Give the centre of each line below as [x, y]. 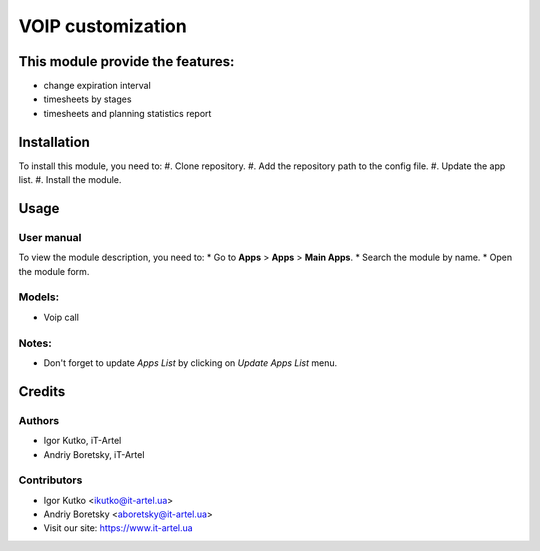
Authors [39, 420]
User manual [50, 237]
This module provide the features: [126, 61]
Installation [54, 141]
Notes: [35, 343]
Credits [42, 391]
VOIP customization [102, 26]
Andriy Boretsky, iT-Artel [94, 454]
